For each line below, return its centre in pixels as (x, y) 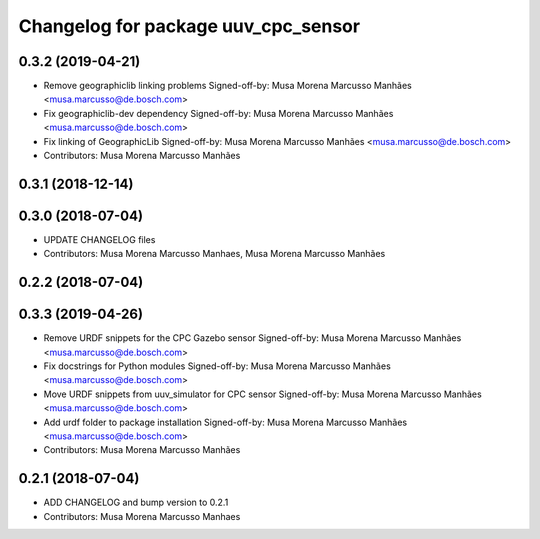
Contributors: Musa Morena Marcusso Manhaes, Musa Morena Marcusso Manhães (214, 254)
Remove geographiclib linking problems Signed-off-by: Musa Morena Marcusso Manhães (227, 86)
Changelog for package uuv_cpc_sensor (189, 26)
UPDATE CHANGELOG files (99, 239)
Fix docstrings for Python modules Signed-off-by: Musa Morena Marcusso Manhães (217, 366)
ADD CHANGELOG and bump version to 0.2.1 (136, 502)
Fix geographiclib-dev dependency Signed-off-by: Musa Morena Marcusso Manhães (218, 113)
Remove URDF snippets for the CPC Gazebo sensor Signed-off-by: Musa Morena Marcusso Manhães (252, 338)
